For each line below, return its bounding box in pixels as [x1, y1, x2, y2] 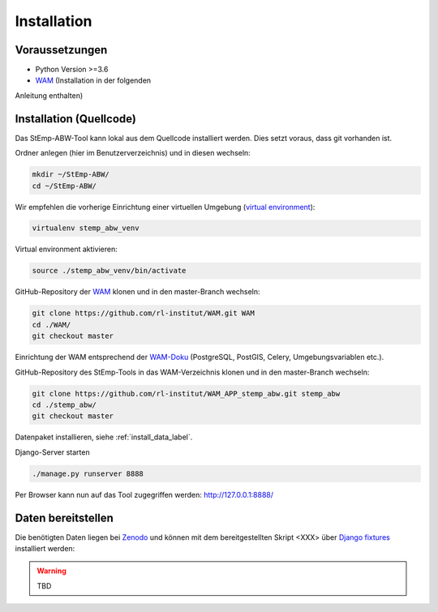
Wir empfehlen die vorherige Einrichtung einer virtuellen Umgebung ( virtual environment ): [15, 202, 316, 212]
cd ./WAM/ [32, 320, 71, 329]
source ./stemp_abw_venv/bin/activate [32, 266, 187, 276]
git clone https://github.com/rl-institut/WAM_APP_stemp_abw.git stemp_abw [32, 389, 341, 398]
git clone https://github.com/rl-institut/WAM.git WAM [32, 309, 255, 318]
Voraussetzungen [15, 43, 108, 57]
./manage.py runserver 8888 [32, 469, 144, 478]
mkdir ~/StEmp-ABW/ [32, 170, 109, 179]
